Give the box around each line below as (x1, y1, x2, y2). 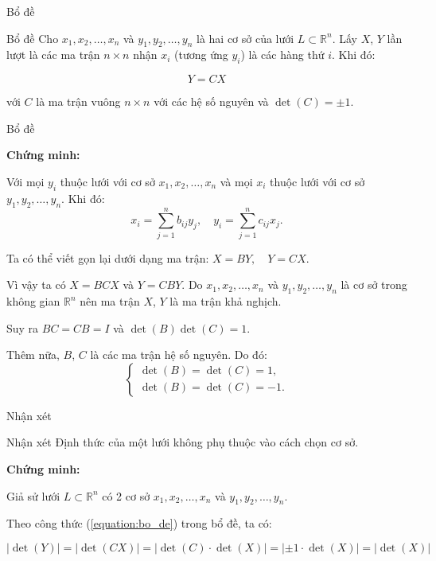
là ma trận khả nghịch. (169, 293, 282, 310)
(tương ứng (174, 46, 228, 63)
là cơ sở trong (341, 276, 407, 293)
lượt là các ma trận (6, 46, 100, 63)
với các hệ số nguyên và (154, 93, 269, 110)
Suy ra (6, 319, 39, 336)
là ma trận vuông (36, 93, 121, 110)
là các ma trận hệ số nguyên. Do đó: (90, 346, 267, 363)
